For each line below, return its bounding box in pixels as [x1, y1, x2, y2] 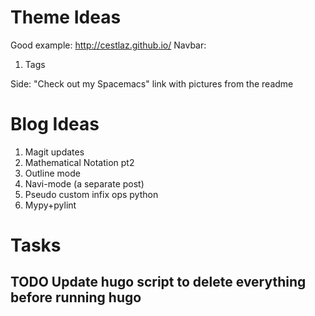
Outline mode [24, 167, 81, 179]
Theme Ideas [10, 6, 122, 29]
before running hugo [10, 289, 142, 306]
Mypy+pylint [24, 199, 77, 211]
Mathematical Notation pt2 [24, 156, 135, 168]
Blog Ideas [10, 113, 100, 136]
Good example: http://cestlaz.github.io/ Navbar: [10, 39, 207, 51]
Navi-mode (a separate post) [24, 177, 145, 190]
